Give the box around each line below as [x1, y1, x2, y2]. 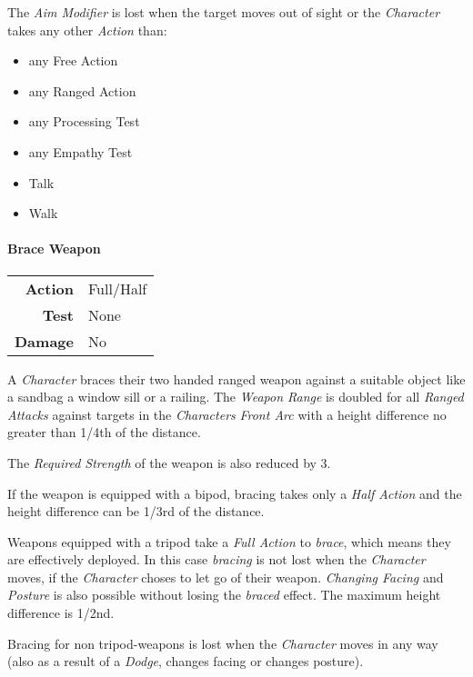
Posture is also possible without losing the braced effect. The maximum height [7, 585, 441, 604]
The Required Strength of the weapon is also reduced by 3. [7, 453, 331, 472]
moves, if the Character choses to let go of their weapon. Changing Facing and [7, 567, 444, 586]
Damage [15, 330, 74, 352]
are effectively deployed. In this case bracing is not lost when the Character [7, 550, 426, 569]
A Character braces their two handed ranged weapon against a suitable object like [7, 369, 466, 388]
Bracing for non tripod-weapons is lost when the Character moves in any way [7, 633, 438, 652]
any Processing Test [28, 112, 140, 131]
